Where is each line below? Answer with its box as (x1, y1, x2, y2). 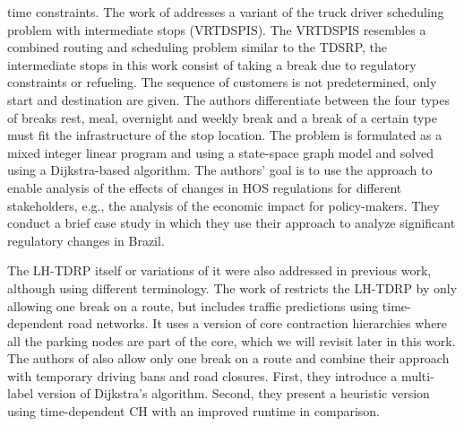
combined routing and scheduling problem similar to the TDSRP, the (7, 38, 388, 57)
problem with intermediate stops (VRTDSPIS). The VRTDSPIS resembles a (7, 20, 426, 39)
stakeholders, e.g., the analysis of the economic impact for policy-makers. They (7, 196, 440, 214)
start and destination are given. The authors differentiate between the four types (7, 90, 451, 109)
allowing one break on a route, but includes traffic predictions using (7, 296, 379, 315)
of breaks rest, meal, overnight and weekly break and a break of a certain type (7, 108, 437, 126)
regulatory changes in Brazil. (7, 230, 165, 249)
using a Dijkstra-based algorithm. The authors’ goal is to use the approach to (7, 161, 433, 179)
